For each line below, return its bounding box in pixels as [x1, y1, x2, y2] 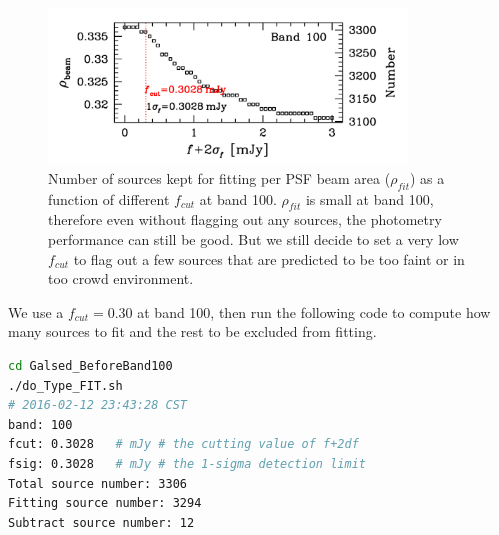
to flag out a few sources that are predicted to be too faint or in [73, 248, 465, 269]
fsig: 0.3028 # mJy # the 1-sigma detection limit [8, 456, 366, 471]
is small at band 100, [305, 188, 434, 209]
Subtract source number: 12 [8, 515, 195, 530]
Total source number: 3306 [8, 476, 187, 491]
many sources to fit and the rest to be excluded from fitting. [8, 321, 377, 342]
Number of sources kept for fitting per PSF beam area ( [48, 167, 391, 188]
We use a [8, 301, 64, 322]
